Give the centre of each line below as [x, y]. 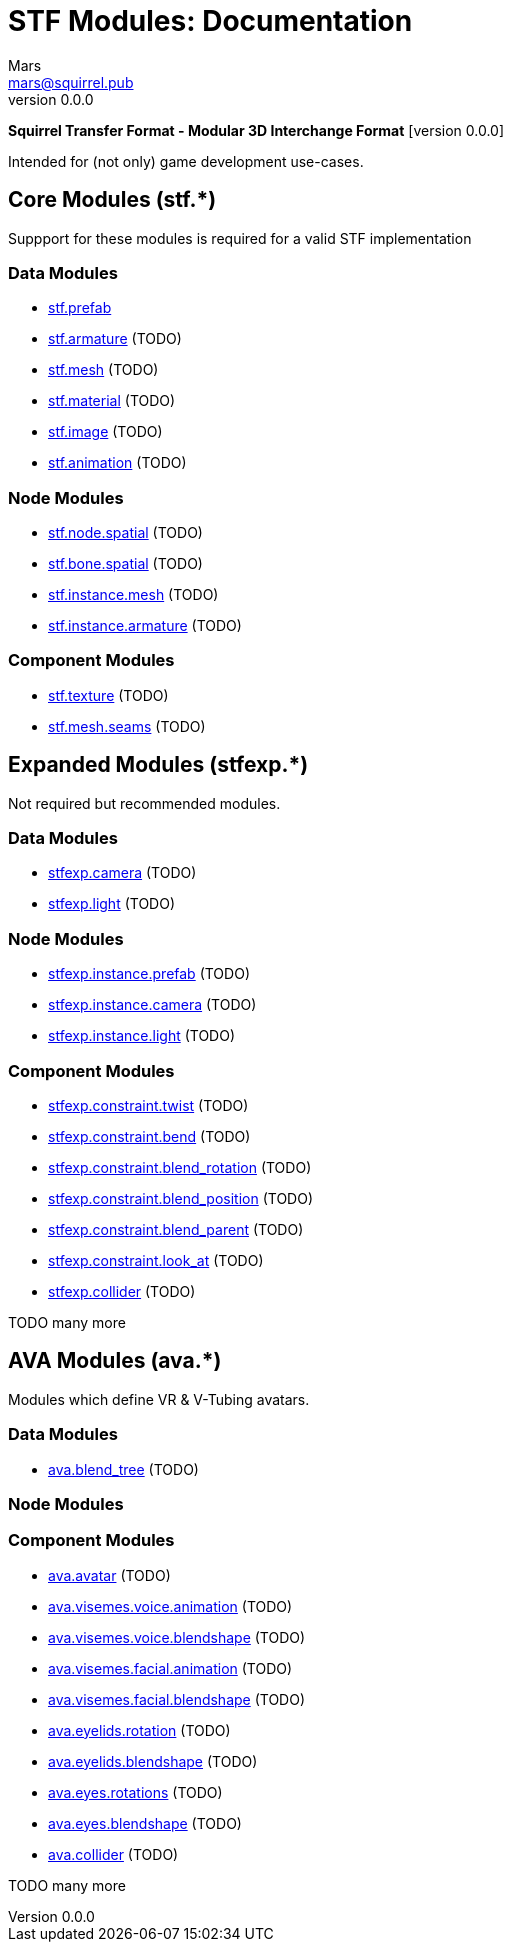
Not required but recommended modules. [144, 803]
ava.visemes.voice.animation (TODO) [170, 1606]
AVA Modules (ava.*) [115, 1361]
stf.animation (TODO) [117, 463]
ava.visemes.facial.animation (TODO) [170, 1668]
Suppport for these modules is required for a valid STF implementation [240, 238]
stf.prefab [80, 308]
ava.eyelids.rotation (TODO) [139, 1730]
